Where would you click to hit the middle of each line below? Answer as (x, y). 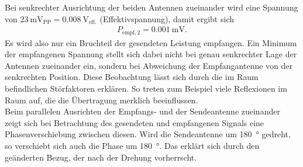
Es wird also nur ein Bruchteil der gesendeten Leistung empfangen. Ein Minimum (151, 42)
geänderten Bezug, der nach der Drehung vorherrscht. (101, 157)
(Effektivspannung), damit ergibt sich (167, 18)
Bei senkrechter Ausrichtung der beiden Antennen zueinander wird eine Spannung (151, 7)
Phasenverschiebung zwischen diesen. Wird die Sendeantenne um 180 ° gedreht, (148, 134)
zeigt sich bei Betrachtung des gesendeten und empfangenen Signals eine (135, 122)
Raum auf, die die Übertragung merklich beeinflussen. (101, 100)
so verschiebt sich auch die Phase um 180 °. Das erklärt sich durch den (132, 146)
